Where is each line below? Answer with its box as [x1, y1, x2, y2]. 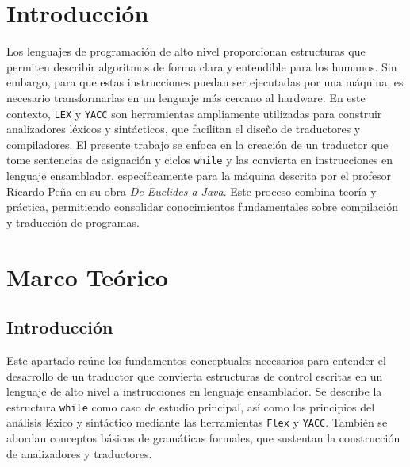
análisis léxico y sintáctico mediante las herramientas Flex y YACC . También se [6, 414, 388, 431]
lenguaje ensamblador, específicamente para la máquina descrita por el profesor [6, 167, 392, 183]
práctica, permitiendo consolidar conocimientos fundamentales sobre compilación [6, 198, 398, 215]
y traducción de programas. [6, 213, 140, 230]
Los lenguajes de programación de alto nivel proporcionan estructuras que [6, 43, 366, 59]
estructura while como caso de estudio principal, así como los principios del [6, 398, 375, 415]
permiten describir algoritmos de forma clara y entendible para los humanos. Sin [6, 58, 397, 75]
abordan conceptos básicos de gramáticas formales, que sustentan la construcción [6, 430, 400, 446]
